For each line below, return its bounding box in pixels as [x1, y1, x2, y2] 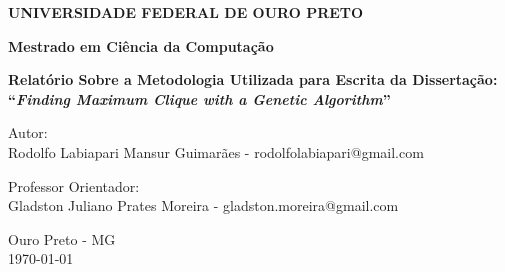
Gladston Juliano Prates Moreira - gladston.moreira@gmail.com [8, 195, 399, 216]
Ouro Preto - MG [8, 228, 116, 249]
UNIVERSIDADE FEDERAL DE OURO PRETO [8, 2, 364, 22]
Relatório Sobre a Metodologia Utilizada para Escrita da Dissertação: [8, 69, 498, 90]
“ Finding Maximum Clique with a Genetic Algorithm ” [8, 88, 391, 109]
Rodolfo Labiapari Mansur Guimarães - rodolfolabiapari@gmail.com [8, 141, 424, 162]
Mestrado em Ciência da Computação [8, 35, 274, 56]
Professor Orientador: [8, 175, 140, 196]
